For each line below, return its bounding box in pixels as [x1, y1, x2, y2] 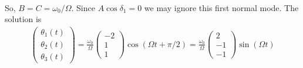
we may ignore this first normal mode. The [144, 1, 299, 13]
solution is [5, 13, 42, 25]
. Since [71, 1, 95, 13]
